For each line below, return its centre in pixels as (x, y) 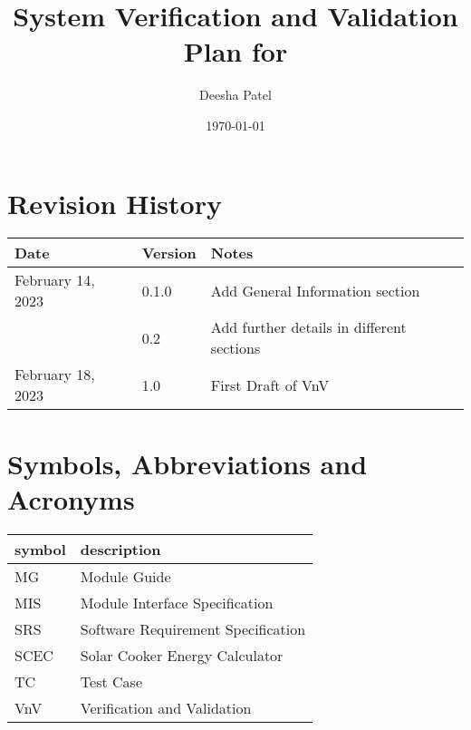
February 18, (55, 375)
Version (169, 253)
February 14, (55, 280)
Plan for (235, 51)
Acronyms (71, 498)
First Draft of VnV (270, 384)
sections (235, 348)
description (120, 549)
